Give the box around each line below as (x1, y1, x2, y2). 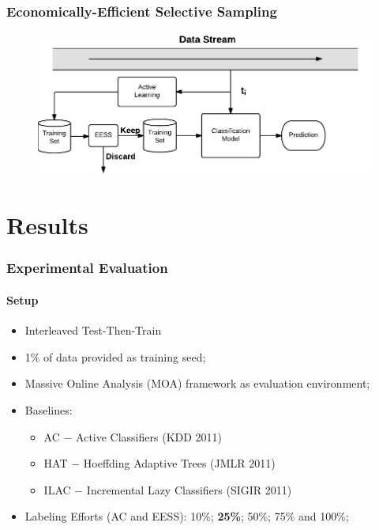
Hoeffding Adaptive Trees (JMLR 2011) (83, 455, 276, 471)
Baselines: (24, 401, 73, 418)
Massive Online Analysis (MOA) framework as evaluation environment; (24, 375, 370, 392)
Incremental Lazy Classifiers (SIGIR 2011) (86, 481, 292, 498)
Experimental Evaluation (6, 258, 168, 278)
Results (6, 209, 88, 241)
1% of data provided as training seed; (24, 348, 206, 365)
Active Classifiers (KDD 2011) (76, 428, 223, 445)
